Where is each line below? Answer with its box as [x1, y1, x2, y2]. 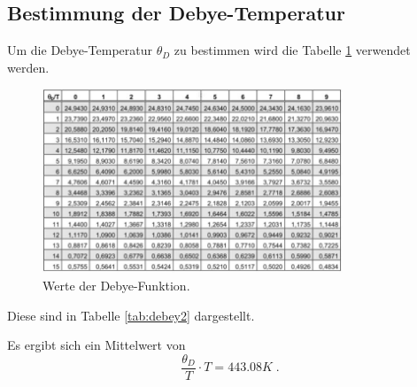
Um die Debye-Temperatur [7, 41, 152, 59]
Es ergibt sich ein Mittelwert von [7, 336, 186, 354]
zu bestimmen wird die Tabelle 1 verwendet [174, 41, 411, 59]
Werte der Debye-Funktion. [42, 276, 190, 295]
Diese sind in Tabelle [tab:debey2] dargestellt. [7, 306, 255, 324]
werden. [7, 58, 50, 76]
